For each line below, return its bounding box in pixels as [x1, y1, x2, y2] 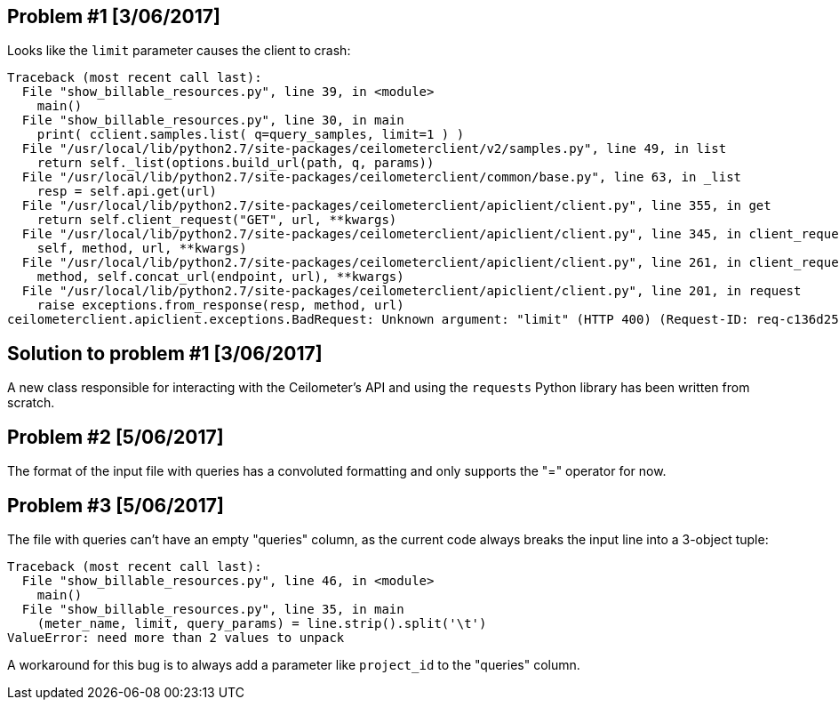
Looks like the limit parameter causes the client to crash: [7, 43, 351, 59]
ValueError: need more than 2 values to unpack [7, 630, 345, 645]
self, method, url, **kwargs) [36, 241, 247, 256]
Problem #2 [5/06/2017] [7, 425, 224, 448]
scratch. [7, 395, 55, 411]
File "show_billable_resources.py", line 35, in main [21, 601, 404, 616]
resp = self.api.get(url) [36, 184, 218, 199]
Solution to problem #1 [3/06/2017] [7, 341, 323, 365]
